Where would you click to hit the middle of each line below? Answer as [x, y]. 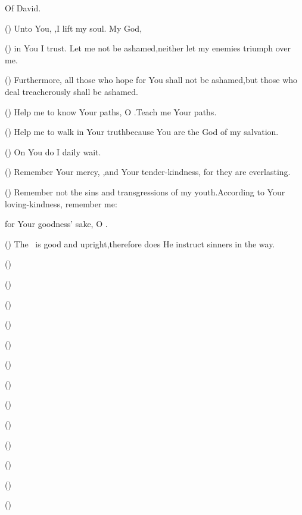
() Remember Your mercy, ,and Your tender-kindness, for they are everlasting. [148, 172]
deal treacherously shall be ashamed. [71, 91]
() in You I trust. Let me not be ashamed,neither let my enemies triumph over [148, 48]
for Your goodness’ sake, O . [56, 224]
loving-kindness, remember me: [61, 203]
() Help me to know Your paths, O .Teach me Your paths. [111, 111]
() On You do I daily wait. [53, 151]
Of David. [23, 8]
